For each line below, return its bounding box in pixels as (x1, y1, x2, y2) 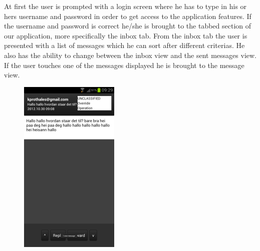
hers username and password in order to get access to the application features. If (4, 10, 251, 21)
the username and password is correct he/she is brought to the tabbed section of (4, 20, 251, 31)
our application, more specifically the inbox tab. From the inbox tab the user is (4, 30, 247, 40)
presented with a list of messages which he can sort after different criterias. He (4, 40, 245, 50)
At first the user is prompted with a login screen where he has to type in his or (4, 1, 247, 11)
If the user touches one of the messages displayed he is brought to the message (4, 59, 244, 70)
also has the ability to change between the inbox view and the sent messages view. (4, 49, 256, 60)
